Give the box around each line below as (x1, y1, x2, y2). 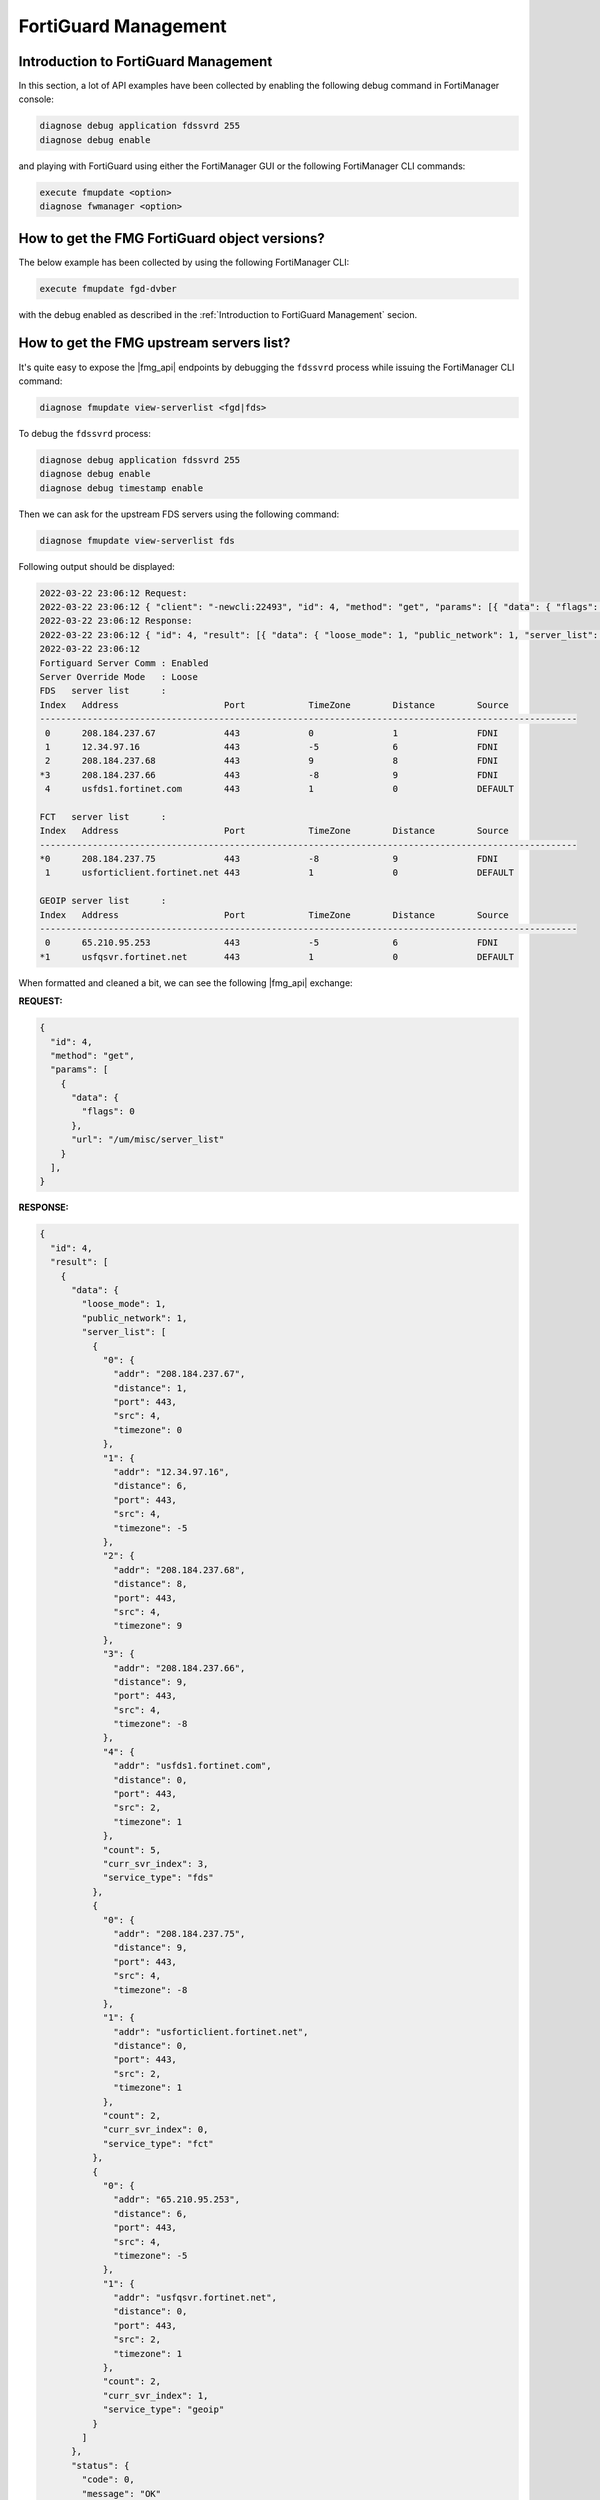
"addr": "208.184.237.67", (113, 1368, 246, 1380)
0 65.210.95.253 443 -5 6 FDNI (45, 937, 499, 949)
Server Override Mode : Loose (39, 671, 199, 682)
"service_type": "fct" (102, 2138, 214, 2149)
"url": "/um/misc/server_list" (71, 1134, 225, 1145)
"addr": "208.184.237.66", (113, 1662, 246, 1674)
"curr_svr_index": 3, (102, 1858, 209, 1869)
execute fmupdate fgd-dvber (39, 283, 177, 294)
